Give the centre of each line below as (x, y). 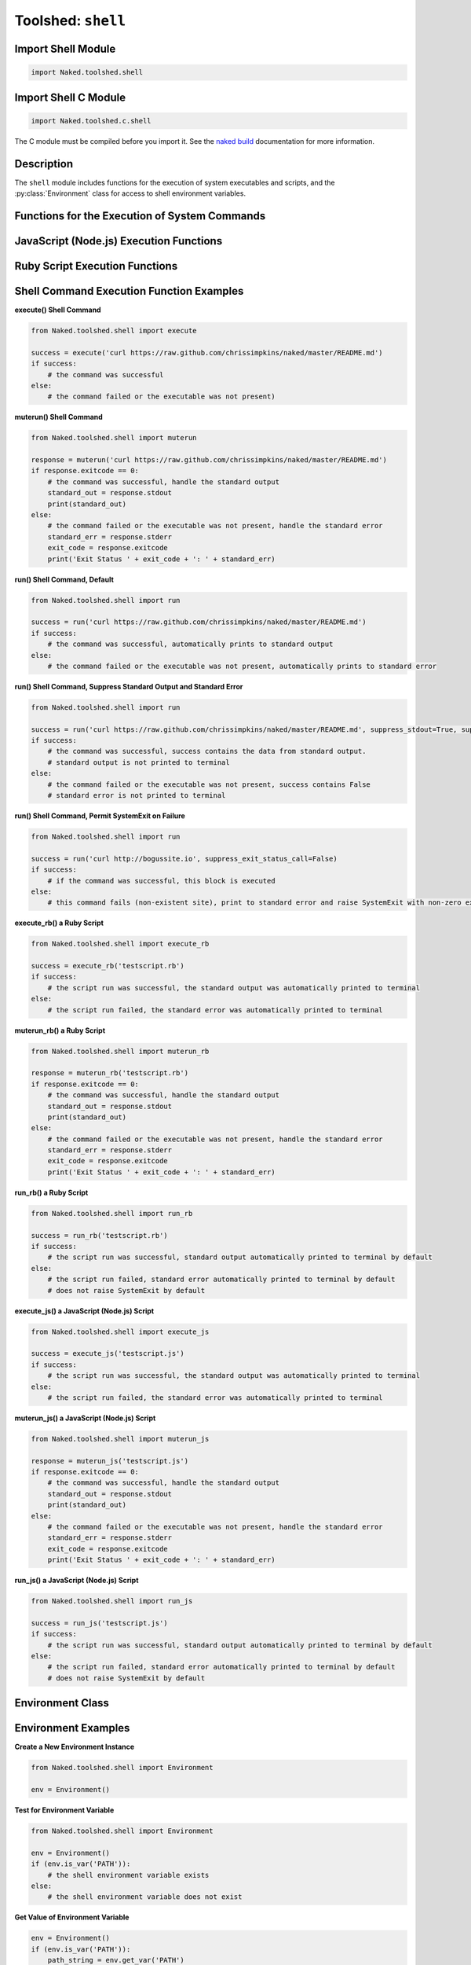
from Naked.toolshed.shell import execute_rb (120, 944)
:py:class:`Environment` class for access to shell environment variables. (130, 193)
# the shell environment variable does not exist (145, 1897)
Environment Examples (72, 1728)
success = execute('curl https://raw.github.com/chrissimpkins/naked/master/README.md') (207, 353)
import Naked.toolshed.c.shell (91, 121)
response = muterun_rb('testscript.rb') (110, 1073)
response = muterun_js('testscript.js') (110, 1461)
